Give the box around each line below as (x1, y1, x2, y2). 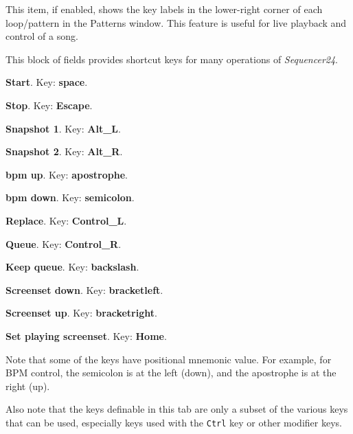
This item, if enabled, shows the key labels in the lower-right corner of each (5, 2, 323, 16)
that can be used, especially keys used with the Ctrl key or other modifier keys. (5, 415, 342, 429)
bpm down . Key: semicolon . (5, 190, 135, 205)
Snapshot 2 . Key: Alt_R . (5, 144, 123, 159)
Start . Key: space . (5, 75, 88, 89)
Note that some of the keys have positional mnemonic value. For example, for (5, 352, 332, 366)
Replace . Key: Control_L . (5, 213, 127, 227)
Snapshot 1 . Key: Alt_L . (5, 121, 121, 135)
